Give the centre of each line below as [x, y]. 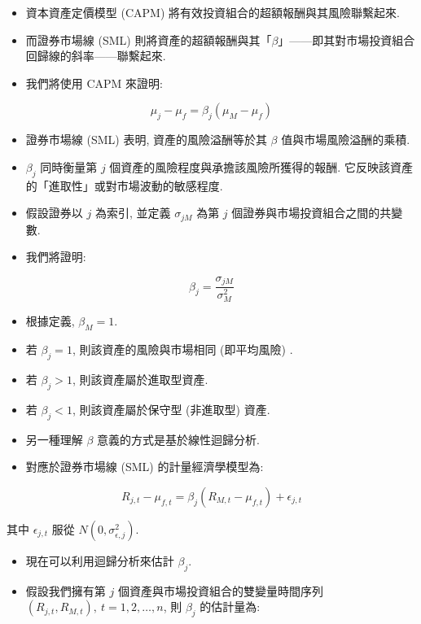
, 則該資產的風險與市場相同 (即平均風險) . [182, 349]
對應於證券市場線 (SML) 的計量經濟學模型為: [145, 467]
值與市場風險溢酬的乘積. [346, 140]
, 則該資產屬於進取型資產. [140, 379]
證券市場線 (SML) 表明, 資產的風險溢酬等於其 [146, 140]
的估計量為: [230, 607]
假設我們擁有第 [66, 590]
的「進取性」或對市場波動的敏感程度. [124, 185]
